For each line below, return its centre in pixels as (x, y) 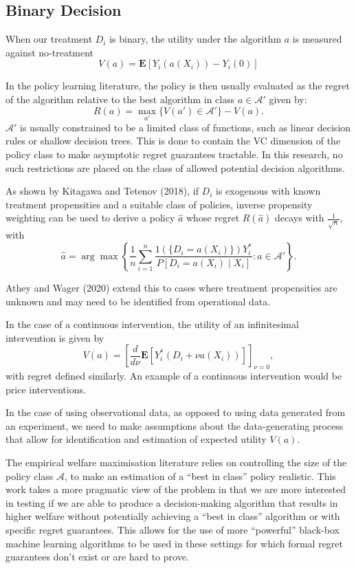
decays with (299, 218)
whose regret (213, 218)
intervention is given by (55, 337)
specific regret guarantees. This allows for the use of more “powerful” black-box (173, 530)
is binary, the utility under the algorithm (196, 39)
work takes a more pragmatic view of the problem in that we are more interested (176, 489)
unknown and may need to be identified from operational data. (138, 301)
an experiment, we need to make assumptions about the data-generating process (175, 425)
